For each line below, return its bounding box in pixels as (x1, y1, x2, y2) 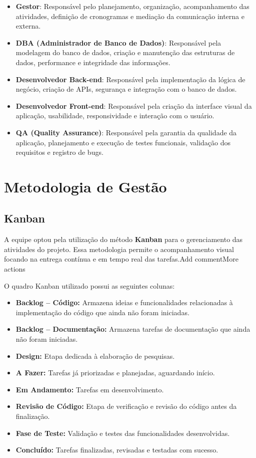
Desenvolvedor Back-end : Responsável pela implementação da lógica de (15, 74, 245, 84)
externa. (15, 21, 41, 31)
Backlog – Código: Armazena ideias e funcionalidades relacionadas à (15, 297, 233, 308)
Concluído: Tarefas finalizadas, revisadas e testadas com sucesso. (15, 444, 218, 455)
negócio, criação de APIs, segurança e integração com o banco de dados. (15, 84, 237, 94)
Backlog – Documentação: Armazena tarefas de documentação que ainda (15, 324, 250, 334)
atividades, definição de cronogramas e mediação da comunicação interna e (15, 11, 244, 21)
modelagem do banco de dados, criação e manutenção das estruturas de (15, 47, 235, 58)
